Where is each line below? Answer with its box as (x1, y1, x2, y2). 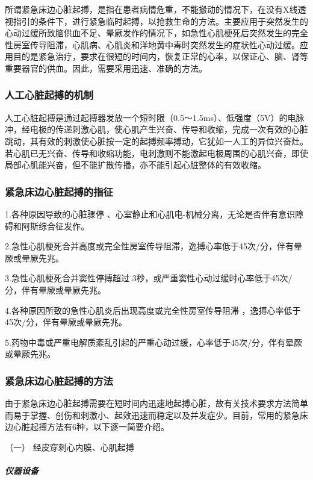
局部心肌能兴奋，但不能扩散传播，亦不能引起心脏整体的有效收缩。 (5, 158, 266, 171)
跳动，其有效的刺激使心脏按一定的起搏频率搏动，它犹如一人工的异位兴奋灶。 (5, 134, 308, 147)
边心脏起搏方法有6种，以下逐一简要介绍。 (5, 420, 169, 433)
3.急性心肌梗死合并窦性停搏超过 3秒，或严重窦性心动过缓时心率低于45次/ (5, 272, 293, 284)
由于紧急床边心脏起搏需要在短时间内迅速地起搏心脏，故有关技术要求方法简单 (5, 397, 308, 410)
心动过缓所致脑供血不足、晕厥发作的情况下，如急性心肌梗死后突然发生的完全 (5, 26, 308, 39)
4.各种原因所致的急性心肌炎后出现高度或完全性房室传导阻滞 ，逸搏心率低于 (5, 304, 301, 316)
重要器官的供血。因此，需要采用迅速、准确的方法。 (5, 61, 207, 74)
